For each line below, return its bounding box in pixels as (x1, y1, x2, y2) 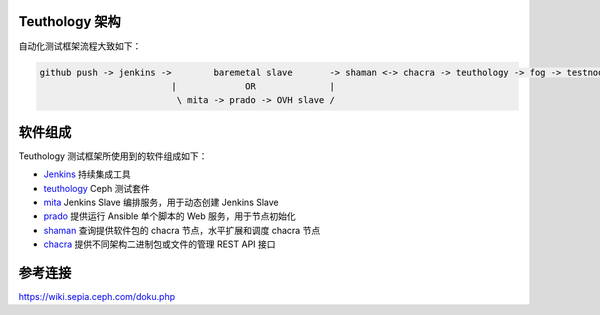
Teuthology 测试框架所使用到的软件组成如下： (18, 150, 208, 162)
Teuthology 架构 (18, 13, 122, 30)
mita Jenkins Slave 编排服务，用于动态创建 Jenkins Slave (43, 196, 279, 208)
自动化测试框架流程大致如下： (18, 40, 142, 52)
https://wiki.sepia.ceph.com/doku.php (18, 291, 176, 303)
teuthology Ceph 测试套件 (43, 182, 150, 194)
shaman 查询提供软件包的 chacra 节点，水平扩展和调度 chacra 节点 (43, 224, 321, 236)
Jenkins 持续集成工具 (43, 168, 132, 180)
